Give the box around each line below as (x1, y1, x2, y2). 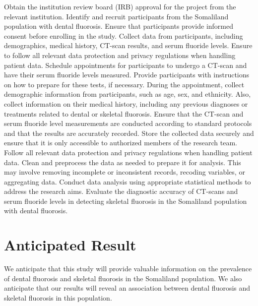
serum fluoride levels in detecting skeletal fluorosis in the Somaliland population (4, 195, 247, 206)
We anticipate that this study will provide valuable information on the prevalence (4, 263, 252, 274)
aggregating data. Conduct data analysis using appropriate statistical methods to (4, 176, 251, 186)
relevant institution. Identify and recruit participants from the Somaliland (4, 11, 229, 21)
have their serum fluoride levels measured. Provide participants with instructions (4, 69, 250, 80)
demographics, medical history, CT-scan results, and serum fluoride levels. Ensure (4, 40, 253, 51)
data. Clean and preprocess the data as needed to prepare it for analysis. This (4, 157, 241, 167)
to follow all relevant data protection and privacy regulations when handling (4, 50, 236, 60)
